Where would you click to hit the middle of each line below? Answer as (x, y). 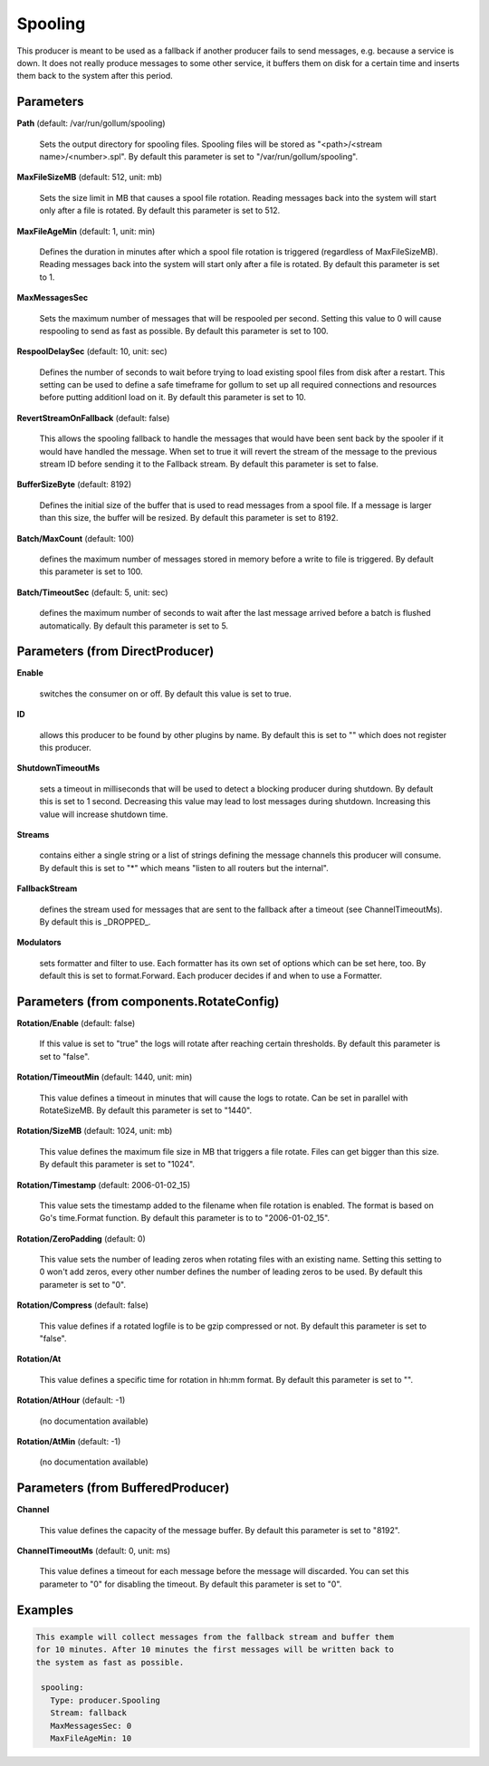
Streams (33, 834)
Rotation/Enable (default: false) (76, 1023)
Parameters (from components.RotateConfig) (148, 1001)
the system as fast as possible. (110, 1662)
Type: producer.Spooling (105, 1700)
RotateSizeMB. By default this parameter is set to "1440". (146, 1110)
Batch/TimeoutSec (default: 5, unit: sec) (92, 592)
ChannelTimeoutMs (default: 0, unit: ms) (94, 1551)
